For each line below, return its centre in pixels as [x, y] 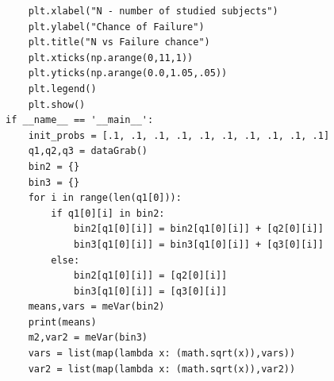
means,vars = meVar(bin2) [96, 307]
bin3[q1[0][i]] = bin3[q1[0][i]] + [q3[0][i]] [198, 244]
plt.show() [57, 104]
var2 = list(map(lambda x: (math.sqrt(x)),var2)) [162, 369]
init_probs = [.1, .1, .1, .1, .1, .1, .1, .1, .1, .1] [179, 135]
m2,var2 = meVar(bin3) [88, 338]
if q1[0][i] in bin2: [108, 213]
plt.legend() [62, 89]
